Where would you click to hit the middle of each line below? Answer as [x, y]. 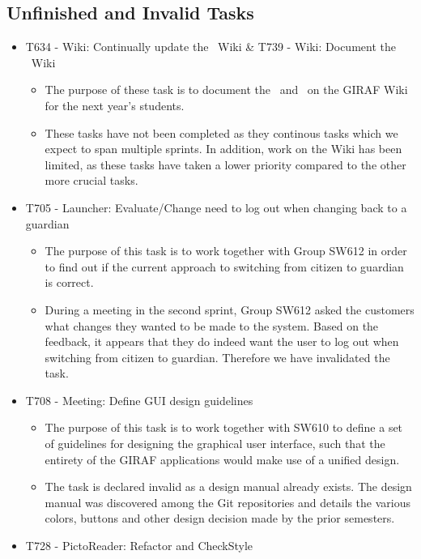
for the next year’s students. [115, 105]
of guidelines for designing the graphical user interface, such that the [215, 444]
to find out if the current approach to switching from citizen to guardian [224, 266]
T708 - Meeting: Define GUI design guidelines [139, 400]
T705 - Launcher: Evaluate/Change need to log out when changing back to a [216, 207]
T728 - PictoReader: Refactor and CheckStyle [139, 546]
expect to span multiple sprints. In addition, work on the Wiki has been [223, 149]
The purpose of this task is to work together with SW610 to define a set [224, 427]
